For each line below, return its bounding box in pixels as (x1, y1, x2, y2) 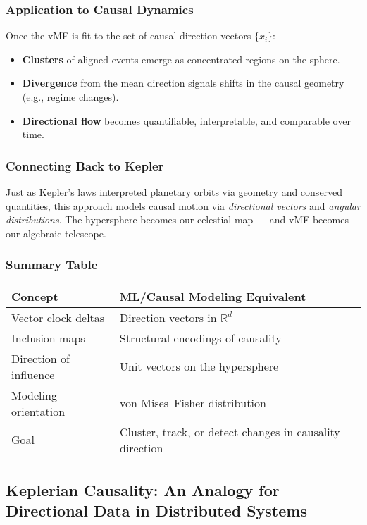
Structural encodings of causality (119, 329, 282, 346)
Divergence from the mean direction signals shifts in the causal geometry (22, 75, 344, 90)
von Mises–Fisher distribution (119, 395, 266, 412)
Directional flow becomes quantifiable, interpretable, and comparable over (22, 113, 351, 128)
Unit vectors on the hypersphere (119, 358, 279, 375)
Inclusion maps (11, 329, 85, 346)
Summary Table (6, 256, 98, 273)
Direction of (11, 350, 70, 366)
